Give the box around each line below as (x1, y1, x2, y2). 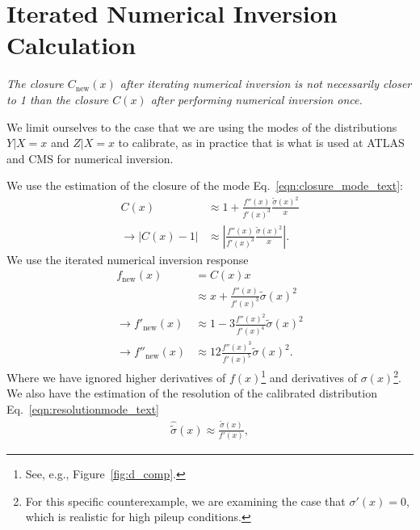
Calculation (6, 28, 136, 61)
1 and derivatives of (261, 367, 358, 385)
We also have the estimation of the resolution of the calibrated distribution (6, 385, 377, 402)
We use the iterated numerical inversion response (6, 250, 249, 267)
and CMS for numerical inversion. (6, 149, 174, 166)
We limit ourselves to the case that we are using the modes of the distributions (6, 118, 397, 135)
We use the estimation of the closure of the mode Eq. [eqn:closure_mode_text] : (6, 177, 403, 194)
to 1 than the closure (6, 90, 109, 107)
